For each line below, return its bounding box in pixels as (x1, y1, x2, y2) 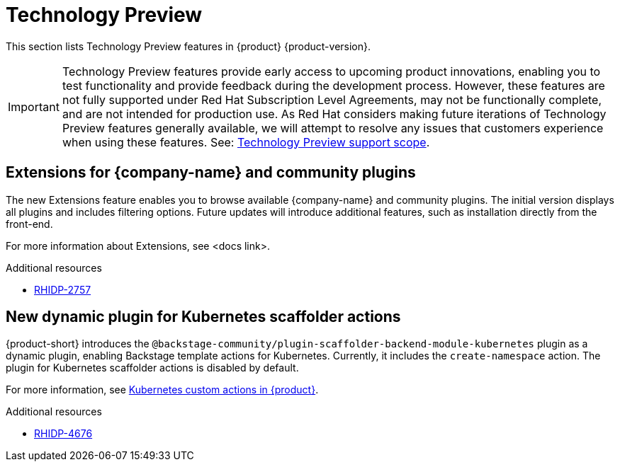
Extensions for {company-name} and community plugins (6, 163, 416, 182)
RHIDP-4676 (34, 427, 93, 440)
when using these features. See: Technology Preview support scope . (62, 134, 430, 149)
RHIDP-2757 (34, 283, 91, 296)
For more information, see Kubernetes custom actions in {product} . (6, 384, 319, 396)
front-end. (6, 217, 53, 230)
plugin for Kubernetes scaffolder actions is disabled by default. (6, 362, 299, 374)
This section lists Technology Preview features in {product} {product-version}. (6, 40, 371, 52)
